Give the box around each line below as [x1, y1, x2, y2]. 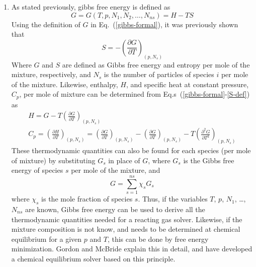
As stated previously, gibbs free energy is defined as [11, 2, 170, 12]
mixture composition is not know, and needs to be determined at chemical [11, 224, 240, 234]
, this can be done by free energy [107, 233, 209, 244]
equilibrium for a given [11, 233, 82, 244]
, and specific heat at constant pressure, [126, 79, 249, 89]
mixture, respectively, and [11, 69, 91, 80]
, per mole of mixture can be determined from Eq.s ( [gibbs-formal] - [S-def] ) [19, 89, 250, 99]
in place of [108, 155, 140, 165]
